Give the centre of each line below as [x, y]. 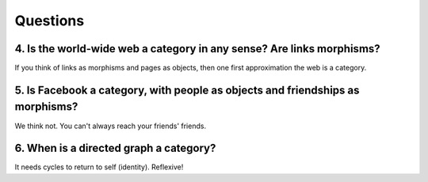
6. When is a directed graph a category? [115, 148]
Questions [50, 21]
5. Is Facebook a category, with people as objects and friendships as [187, 90]
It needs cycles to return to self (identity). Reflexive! [99, 167]
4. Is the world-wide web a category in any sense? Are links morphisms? [197, 49]
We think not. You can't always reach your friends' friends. [110, 126]
